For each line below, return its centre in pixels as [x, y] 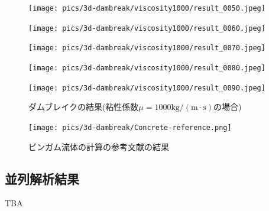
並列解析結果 [42, 178]
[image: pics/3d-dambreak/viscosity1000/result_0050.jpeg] [147, 8]
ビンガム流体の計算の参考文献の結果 [99, 146]
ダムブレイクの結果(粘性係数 [84, 107]
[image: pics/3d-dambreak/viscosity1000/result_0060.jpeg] [147, 28]
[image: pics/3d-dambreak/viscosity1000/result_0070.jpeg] [147, 48]
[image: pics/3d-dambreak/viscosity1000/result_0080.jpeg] [147, 68]
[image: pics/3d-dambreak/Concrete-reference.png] [130, 127]
